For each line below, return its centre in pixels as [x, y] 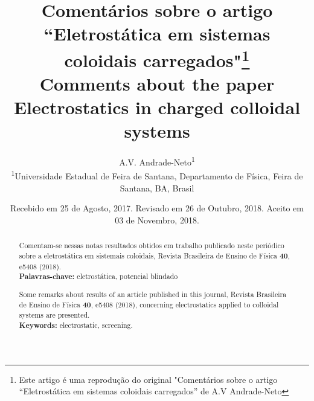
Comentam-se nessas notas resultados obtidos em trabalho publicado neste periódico [152, 245]
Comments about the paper [157, 84]
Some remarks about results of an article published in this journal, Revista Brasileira [153, 294]
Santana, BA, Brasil [157, 188]
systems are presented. [54, 315]
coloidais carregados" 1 [157, 58]
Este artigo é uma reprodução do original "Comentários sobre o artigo [148, 379]
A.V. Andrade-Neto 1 [157, 161]
